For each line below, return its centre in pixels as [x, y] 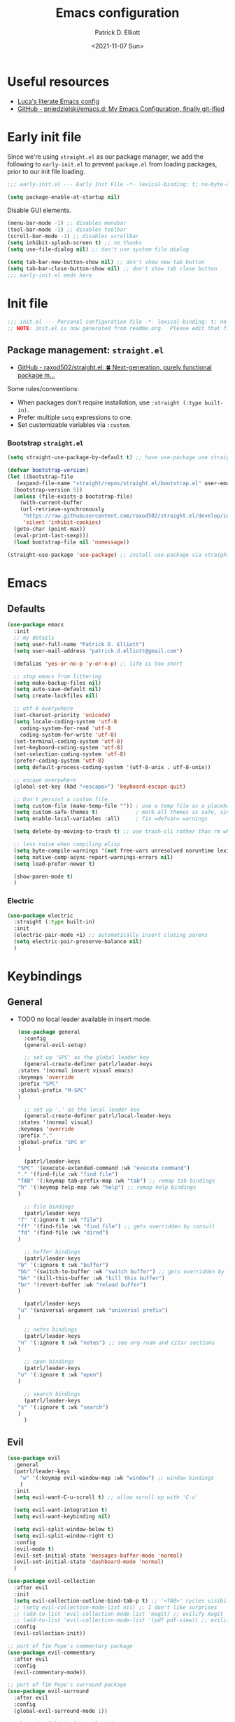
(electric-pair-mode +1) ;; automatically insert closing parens [111, 935]
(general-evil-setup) [56, 1045]
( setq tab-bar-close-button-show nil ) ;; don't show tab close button [112, 268]
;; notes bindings [51, 1329]
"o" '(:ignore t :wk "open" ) [60, 1375]
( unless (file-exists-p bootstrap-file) [73, 497]
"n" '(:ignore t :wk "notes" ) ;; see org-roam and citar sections [116, 1343]
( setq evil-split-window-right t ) [64, 1536]
